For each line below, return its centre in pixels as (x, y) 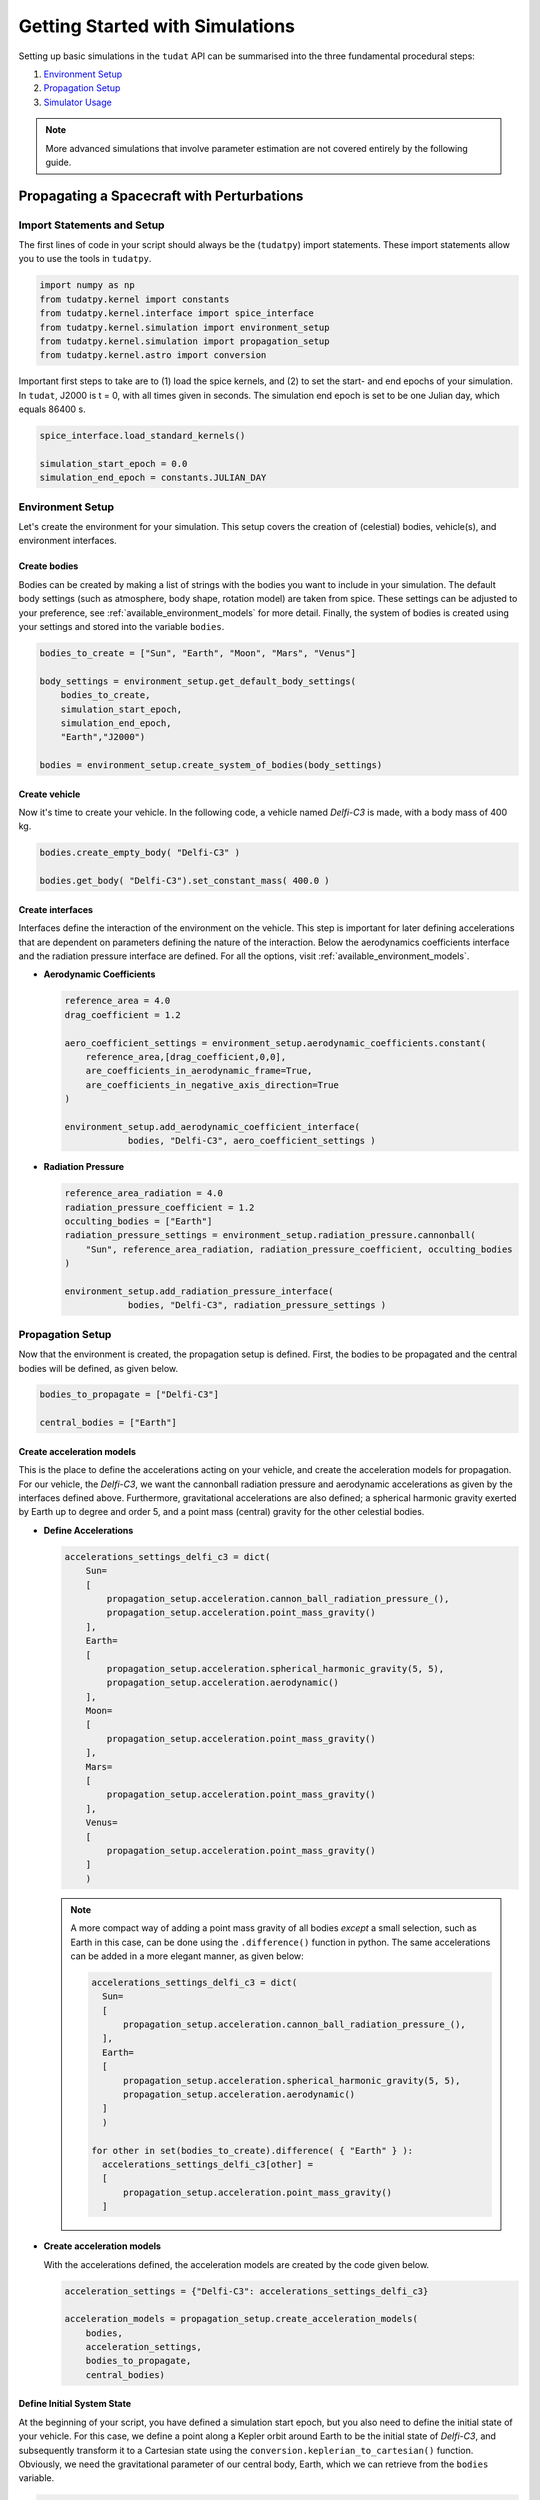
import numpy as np (87, 285)
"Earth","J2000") (103, 737)
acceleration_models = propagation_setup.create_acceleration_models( (241, 2319)
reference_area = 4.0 (117, 1001)
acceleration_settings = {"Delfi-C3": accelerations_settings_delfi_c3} (246, 2291)
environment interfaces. (67, 541)
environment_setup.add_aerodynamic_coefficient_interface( (212, 1126)
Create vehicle (49, 794)
